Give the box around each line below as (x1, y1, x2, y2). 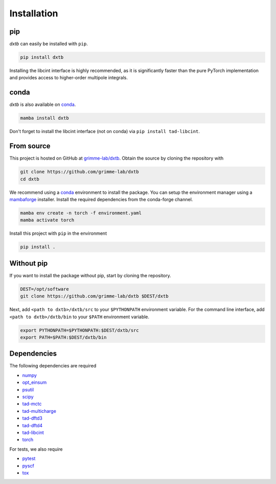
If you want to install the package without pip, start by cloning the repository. (9, 272, 171, 278)
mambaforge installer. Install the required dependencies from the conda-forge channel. (9, 196, 193, 202)
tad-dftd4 (22, 422, 43, 428)
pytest (22, 455, 36, 461)
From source (9, 142, 51, 150)
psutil (22, 386, 34, 392)
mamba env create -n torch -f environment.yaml (20, 210, 142, 216)
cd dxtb (20, 176, 39, 182)
